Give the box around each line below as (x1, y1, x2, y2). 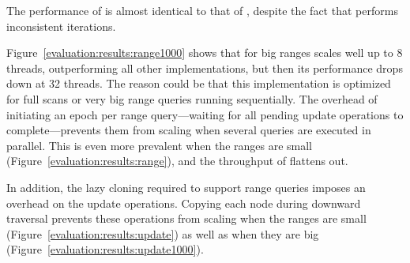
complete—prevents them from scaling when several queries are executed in (6, 122, 371, 138)
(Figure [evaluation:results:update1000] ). (6, 241, 204, 257)
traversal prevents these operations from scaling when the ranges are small (6, 210, 367, 227)
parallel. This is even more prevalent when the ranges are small (6, 137, 313, 153)
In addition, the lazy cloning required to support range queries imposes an (6, 178, 366, 195)
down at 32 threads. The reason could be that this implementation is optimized (6, 75, 391, 92)
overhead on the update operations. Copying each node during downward (6, 194, 361, 211)
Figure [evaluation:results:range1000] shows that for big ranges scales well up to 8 (6, 44, 403, 61)
